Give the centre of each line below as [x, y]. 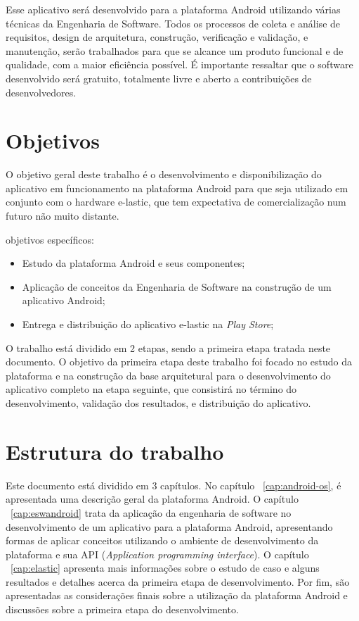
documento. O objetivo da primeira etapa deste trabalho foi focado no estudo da [179, 362]
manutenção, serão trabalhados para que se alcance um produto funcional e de [175, 50]
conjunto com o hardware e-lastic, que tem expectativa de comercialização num [176, 202]
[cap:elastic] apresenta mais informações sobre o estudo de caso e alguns [165, 568]
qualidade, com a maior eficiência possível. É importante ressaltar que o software [179, 64]
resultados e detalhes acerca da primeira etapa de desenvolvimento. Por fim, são [178, 581]
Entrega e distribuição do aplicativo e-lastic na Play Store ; [148, 324]
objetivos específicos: [50, 239]
